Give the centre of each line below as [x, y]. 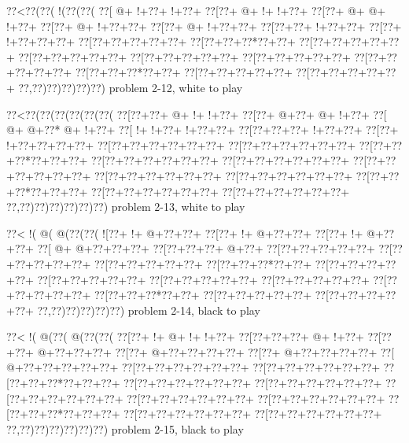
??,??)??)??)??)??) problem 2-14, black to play [149, 310]
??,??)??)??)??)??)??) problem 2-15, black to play [125, 428]
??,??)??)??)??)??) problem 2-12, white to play [131, 87]
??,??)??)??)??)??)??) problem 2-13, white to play [126, 207]
